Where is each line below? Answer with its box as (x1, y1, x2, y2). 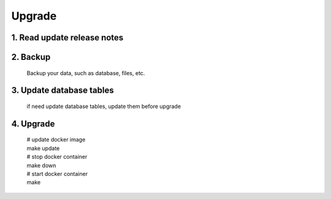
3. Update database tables (11, 85, 114, 96)
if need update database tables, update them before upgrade (26, 103, 181, 110)
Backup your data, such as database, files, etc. (26, 69, 145, 76)
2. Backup (11, 52, 51, 62)
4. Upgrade (11, 118, 55, 129)
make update (26, 144, 60, 152)
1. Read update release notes (11, 32, 124, 43)
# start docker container (26, 170, 88, 177)
